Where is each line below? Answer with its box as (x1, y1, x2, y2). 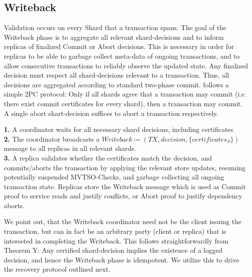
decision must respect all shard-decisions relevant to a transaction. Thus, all (4, 70, 229, 80)
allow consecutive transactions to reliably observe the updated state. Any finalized (4, 60, 248, 70)
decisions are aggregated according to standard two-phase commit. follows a (4, 79, 229, 89)
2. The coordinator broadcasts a (4, 133, 100, 144)
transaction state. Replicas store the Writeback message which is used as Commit (4, 181, 246, 191)
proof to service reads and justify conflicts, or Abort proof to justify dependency (4, 191, 242, 201)
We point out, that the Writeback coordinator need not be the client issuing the (4, 216, 241, 227)
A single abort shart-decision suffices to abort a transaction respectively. (4, 108, 219, 118)
